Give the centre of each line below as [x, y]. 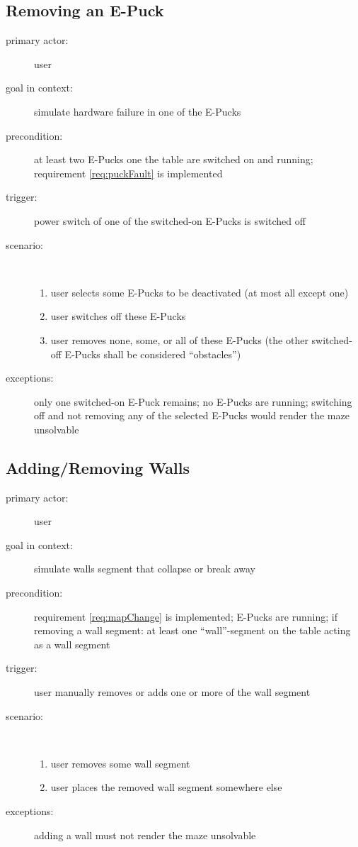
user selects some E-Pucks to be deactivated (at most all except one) [200, 292]
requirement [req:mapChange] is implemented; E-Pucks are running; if [186, 616]
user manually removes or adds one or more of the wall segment [172, 692]
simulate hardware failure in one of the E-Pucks [138, 111]
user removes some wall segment [120, 763]
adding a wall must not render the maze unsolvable [145, 835]
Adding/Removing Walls [98, 467]
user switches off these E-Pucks [118, 316]
